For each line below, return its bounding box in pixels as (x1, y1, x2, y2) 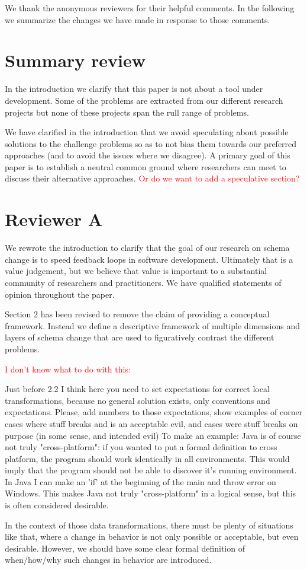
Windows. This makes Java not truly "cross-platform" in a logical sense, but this (5, 487, 296, 499)
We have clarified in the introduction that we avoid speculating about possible (5, 126, 289, 138)
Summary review (5, 48, 146, 72)
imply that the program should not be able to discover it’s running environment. (5, 464, 297, 476)
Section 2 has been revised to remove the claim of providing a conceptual (5, 308, 270, 320)
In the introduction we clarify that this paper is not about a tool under (5, 82, 263, 95)
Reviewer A (5, 207, 103, 231)
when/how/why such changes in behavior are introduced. (5, 553, 212, 566)
